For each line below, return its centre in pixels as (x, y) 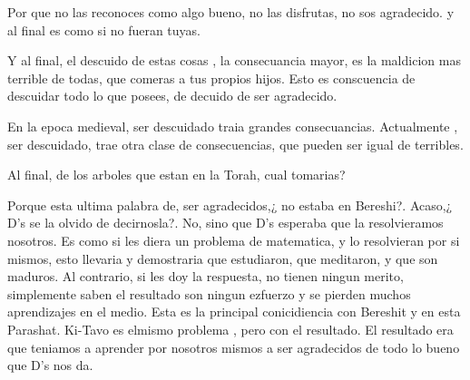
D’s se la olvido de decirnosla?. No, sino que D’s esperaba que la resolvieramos (225, 223)
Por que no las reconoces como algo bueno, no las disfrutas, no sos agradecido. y (231, 12)
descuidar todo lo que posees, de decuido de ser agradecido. (172, 96)
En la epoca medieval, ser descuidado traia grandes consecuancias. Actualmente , (233, 126)
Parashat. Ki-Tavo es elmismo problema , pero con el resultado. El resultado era (230, 329)
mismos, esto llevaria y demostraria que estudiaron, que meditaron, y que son (223, 258)
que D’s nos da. (50, 365)
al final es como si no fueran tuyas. (104, 29)
